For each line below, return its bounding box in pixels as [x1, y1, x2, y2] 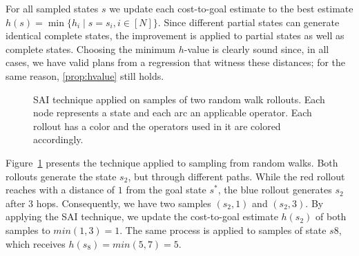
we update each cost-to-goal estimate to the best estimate [109, 1, 353, 15]
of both [316, 209, 347, 224]
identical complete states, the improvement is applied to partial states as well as [6, 28, 345, 43]
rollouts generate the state [6, 169, 117, 183]
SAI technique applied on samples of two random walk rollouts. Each [33, 92, 325, 106]
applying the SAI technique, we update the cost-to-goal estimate [6, 209, 278, 224]
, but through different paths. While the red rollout [128, 169, 345, 183]
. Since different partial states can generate [157, 14, 340, 29]
